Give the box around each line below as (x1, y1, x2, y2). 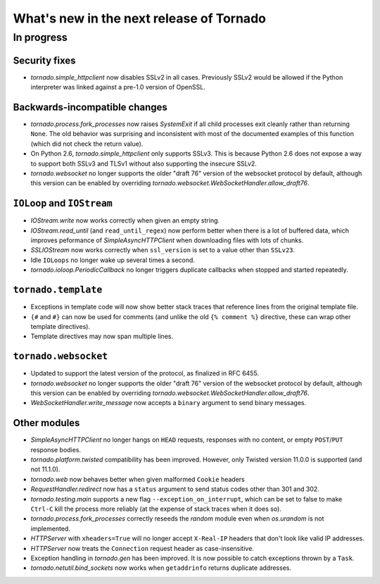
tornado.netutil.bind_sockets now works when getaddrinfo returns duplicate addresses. (30, 564, 292, 572)
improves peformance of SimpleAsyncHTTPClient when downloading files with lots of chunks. (30, 236, 304, 244)
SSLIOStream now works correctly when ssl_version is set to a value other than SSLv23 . (30, 246, 296, 254)
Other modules (13, 417, 80, 429)
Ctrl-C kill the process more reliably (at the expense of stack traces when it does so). (30, 504, 281, 514)
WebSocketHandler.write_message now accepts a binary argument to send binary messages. (30, 399, 306, 407)
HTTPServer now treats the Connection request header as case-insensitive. (30, 544, 255, 552)
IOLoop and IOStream (13, 197, 113, 209)
